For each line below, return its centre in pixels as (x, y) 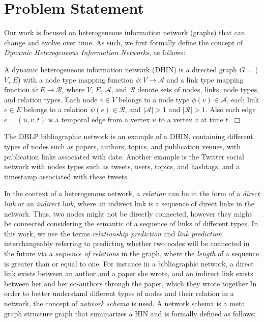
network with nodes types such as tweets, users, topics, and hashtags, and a (122, 166)
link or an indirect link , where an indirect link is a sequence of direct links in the (129, 204)
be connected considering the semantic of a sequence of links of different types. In (131, 223)
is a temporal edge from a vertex (99, 119)
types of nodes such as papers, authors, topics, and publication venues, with (123, 146)
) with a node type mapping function (76, 79)
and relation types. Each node (51, 99)
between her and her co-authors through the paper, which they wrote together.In (130, 283)
